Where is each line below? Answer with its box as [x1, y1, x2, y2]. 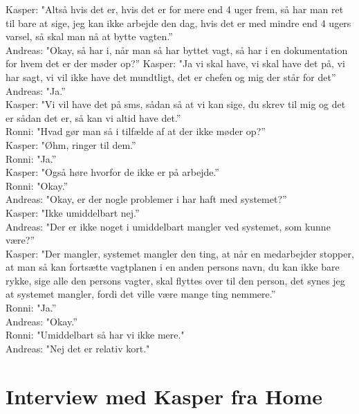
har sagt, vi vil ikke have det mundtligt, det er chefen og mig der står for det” [6, 69, 336, 84]
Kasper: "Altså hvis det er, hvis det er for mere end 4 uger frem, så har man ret [6, 2, 344, 16]
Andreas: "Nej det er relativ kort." [6, 341, 150, 355]
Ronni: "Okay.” [6, 178, 68, 192]
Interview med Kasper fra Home [6, 381, 323, 410]
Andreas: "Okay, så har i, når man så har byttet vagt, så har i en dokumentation [6, 42, 348, 57]
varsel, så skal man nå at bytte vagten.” [6, 29, 173, 44]
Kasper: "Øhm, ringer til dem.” [6, 137, 136, 152]
